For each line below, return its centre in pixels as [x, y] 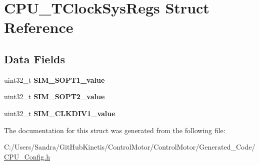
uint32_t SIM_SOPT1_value [54, 80]
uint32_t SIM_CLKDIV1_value [60, 113]
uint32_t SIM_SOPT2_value [54, 96]
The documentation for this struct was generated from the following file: [115, 130]
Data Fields [35, 59]
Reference [39, 27]
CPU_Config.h [27, 156]
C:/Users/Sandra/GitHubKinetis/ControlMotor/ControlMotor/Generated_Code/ [130, 147]
